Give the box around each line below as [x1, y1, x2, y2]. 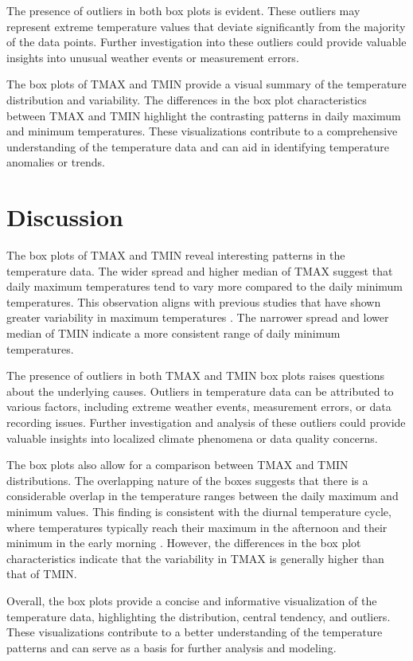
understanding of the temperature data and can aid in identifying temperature [6, 138, 390, 154]
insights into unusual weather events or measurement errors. [6, 49, 299, 65]
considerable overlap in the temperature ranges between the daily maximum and [6, 487, 399, 504]
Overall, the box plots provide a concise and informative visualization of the [6, 592, 377, 608]
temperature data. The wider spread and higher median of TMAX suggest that [6, 262, 393, 279]
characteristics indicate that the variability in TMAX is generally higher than [6, 550, 384, 566]
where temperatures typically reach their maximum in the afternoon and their [6, 518, 388, 535]
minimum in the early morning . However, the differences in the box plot [6, 534, 361, 551]
